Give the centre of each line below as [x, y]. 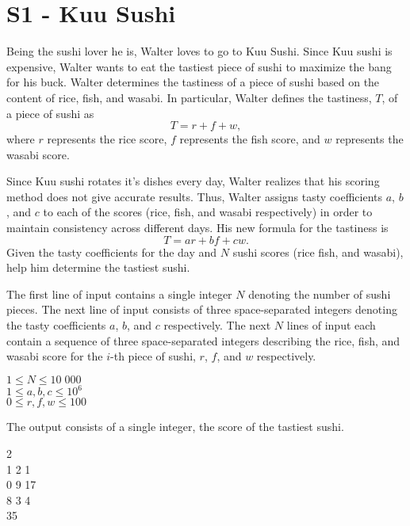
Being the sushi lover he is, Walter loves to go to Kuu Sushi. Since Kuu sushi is [199, 51]
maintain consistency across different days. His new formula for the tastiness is [197, 228]
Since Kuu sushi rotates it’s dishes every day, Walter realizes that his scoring [193, 181]
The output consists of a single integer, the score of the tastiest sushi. [175, 427]
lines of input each [331, 325]
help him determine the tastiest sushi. [98, 267]
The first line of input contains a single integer [119, 293]
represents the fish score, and [250, 139]
